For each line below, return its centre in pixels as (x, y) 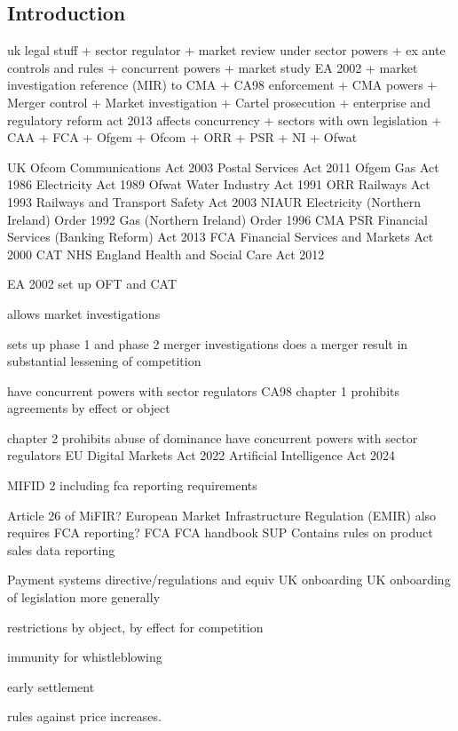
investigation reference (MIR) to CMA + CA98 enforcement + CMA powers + (222, 85)
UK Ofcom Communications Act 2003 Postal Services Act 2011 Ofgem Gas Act (223, 167)
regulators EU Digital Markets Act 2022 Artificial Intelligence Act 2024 (201, 455)
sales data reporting (61, 549)
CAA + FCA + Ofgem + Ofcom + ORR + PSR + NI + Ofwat (182, 137)
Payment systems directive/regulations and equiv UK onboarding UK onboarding (229, 580)
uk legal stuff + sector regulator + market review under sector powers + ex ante (226, 50)
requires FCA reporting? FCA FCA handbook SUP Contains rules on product (220, 532)
